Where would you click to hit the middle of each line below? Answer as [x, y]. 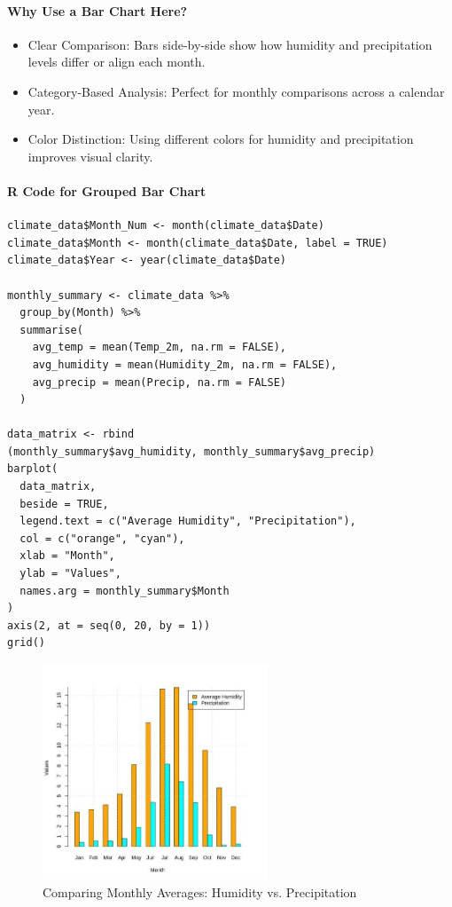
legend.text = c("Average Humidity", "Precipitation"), [188, 521]
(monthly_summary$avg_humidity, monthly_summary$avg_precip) [191, 451]
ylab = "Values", [70, 574]
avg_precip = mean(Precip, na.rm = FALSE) [159, 382]
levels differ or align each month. [117, 62]
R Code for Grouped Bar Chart [107, 190]
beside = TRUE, [64, 504]
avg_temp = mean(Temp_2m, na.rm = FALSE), [159, 347]
